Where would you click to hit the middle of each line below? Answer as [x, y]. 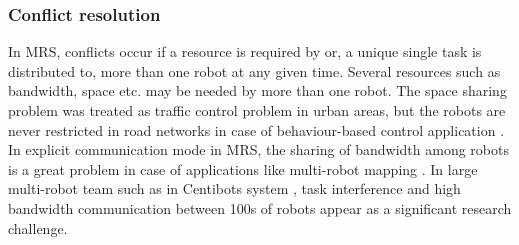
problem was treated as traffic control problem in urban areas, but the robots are [257, 110]
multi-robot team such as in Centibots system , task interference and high [234, 188]
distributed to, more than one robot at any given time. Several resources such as [254, 70]
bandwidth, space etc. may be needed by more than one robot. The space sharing [257, 90]
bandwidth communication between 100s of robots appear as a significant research [260, 207]
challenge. [38, 227]
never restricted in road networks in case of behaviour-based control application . [256, 129]
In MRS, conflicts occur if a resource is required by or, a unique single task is [245, 51]
